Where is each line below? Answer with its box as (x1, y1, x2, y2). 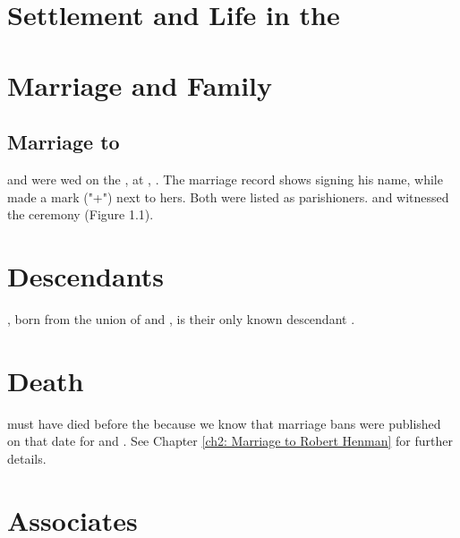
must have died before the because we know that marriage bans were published (7, 414, 441, 432)
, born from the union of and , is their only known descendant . (7, 309, 355, 328)
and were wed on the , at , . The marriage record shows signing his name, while (7, 169, 443, 188)
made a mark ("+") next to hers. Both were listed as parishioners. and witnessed (7, 187, 449, 206)
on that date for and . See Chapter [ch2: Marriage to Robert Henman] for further (7, 431, 453, 450)
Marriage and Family (7, 66, 273, 103)
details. (7, 448, 47, 467)
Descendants (7, 257, 164, 294)
